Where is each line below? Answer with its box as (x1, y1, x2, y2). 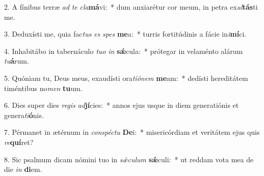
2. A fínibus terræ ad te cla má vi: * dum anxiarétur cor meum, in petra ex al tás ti (4, 2, 258, 12)
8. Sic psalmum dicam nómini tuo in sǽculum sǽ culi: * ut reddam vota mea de (4, 154, 254, 164)
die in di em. (4, 164, 42, 174)
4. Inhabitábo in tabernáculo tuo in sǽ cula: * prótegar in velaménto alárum (4, 45, 243, 56)
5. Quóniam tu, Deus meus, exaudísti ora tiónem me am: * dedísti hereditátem (4, 72, 248, 83)
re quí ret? (4, 136, 34, 147)
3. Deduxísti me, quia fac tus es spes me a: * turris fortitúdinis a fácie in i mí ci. (4, 28, 247, 39)
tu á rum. (4, 55, 29, 66)
